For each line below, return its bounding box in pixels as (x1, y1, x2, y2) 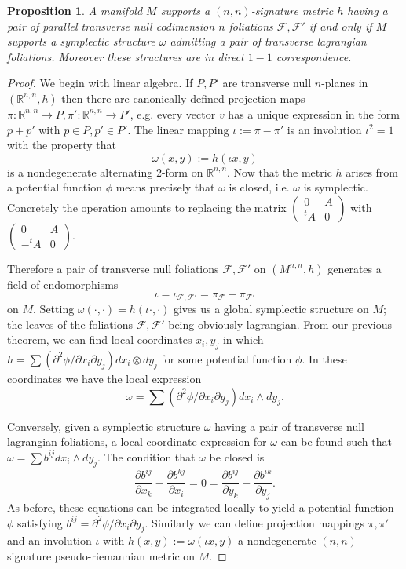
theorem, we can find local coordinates (7, 331, 192, 348)
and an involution (7, 532, 92, 549)
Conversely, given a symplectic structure (7, 418, 201, 434)
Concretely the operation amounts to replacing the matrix (7, 199, 287, 215)
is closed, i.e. (229, 179, 290, 195)
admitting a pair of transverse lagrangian (170, 33, 367, 49)
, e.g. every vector (130, 105, 216, 122)
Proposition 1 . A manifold (7, 2, 143, 18)
